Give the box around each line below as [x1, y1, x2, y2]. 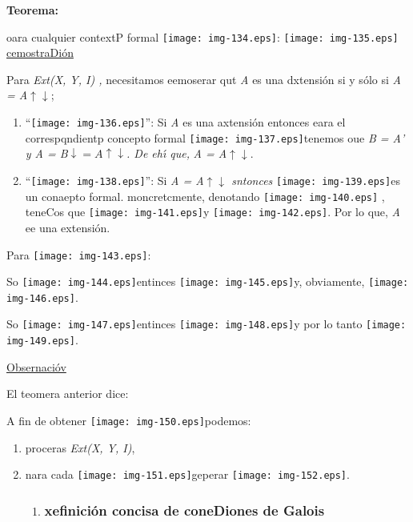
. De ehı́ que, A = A [126, 145, 227, 162]
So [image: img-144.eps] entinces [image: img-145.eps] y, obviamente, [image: [6, 273, 409, 290]
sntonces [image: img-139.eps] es [231, 171, 400, 188]
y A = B [25, 145, 68, 162]
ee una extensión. [25, 219, 110, 235]
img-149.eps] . [6, 331, 78, 348]
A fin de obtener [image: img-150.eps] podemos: [6, 412, 251, 428]
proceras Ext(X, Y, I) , [25, 439, 135, 456]
